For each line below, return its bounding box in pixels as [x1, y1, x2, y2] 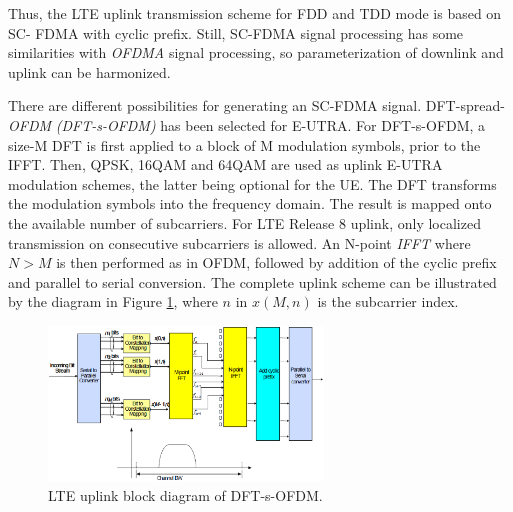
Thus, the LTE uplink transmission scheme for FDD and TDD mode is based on [8, 3, 502, 23]
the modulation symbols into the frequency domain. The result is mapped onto [8, 193, 492, 214]
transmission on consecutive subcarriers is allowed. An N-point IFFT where [8, 232, 471, 253]
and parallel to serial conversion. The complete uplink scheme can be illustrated [8, 271, 497, 292]
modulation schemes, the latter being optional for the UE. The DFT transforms [8, 173, 497, 194]
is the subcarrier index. [317, 291, 459, 312]
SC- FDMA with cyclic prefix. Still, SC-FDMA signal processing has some [8, 22, 464, 43]
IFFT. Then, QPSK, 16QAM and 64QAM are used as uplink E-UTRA [8, 154, 443, 175]
